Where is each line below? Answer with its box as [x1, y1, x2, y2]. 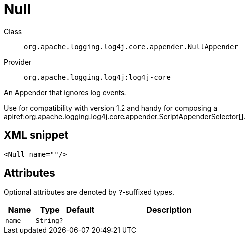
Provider [4, 57, 32, 66]
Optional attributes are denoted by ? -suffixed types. [4, 188, 174, 197]
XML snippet [4, 129, 69, 142]
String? [35, 217, 63, 225]
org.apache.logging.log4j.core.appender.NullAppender [24, 42, 238, 51]
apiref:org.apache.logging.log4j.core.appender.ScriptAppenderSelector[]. [4, 112, 246, 120]
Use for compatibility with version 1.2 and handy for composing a [4, 103, 218, 112]
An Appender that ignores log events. [4, 88, 126, 97]
